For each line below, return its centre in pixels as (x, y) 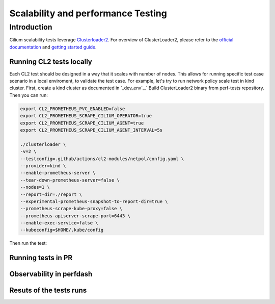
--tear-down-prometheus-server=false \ (70, 180)
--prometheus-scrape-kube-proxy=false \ (71, 209)
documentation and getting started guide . (53, 47)
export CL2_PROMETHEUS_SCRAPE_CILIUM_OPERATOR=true (86, 116)
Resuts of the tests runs (48, 290)
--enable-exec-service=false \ (59, 223)
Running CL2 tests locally (51, 61)
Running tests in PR (41, 258)
